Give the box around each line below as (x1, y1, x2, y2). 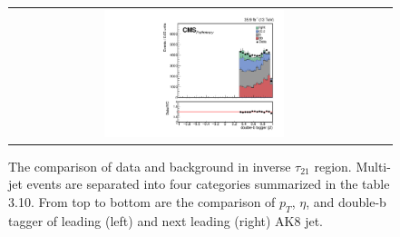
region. (314, 156, 352, 175)
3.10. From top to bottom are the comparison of (8, 192, 276, 211)
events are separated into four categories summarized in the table (26, 174, 390, 193)
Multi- (356, 156, 391, 175)
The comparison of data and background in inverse (8, 156, 291, 175)
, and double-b (306, 192, 386, 211)
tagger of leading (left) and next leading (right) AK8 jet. (8, 211, 324, 230)
